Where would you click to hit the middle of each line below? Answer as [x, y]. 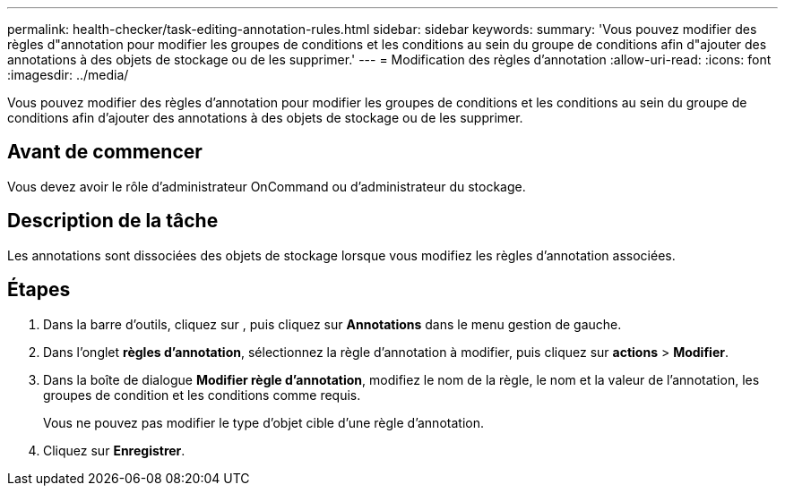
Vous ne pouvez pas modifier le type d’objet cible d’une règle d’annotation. [263, 422]
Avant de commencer [105, 152]
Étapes [39, 290]
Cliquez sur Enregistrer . [114, 450]
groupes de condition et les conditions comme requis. [202, 395]
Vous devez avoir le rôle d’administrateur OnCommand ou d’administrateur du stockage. [267, 186]
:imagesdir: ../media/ [68, 75]
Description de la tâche [113, 221]
